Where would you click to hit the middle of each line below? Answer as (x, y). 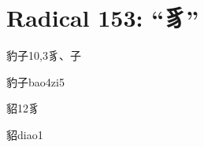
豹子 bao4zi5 (35, 81)
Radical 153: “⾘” (103, 18)
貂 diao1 (25, 134)
